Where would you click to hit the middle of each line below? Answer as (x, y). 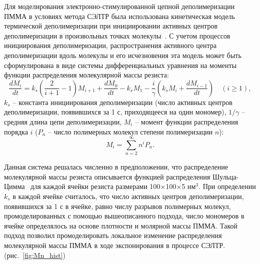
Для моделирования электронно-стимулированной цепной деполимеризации (119, 6)
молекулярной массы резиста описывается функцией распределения (107, 176)
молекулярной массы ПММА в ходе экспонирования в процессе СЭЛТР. (115, 245)
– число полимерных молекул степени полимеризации (130, 131)
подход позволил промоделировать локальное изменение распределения (113, 235)
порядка (16, 131)
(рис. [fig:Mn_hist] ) (35, 255)
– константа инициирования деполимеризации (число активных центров (122, 102)
